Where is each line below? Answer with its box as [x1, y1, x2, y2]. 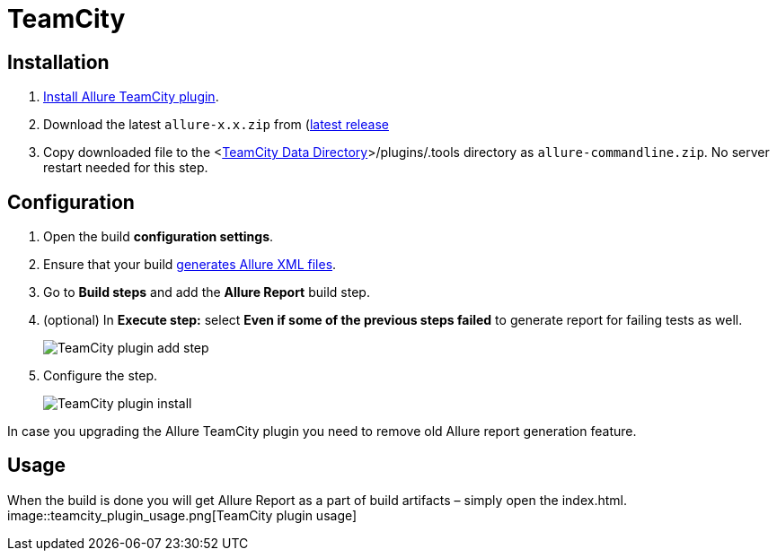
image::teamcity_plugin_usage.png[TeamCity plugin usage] [7, 507, 358, 523]
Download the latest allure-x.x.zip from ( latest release [43, 117, 389, 133]
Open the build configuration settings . [43, 229, 274, 245]
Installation [7, 50, 110, 74]
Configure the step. [43, 368, 158, 384]
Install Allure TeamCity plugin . [43, 89, 219, 105]
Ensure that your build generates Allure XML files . [43, 257, 337, 273]
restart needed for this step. [43, 160, 208, 176]
